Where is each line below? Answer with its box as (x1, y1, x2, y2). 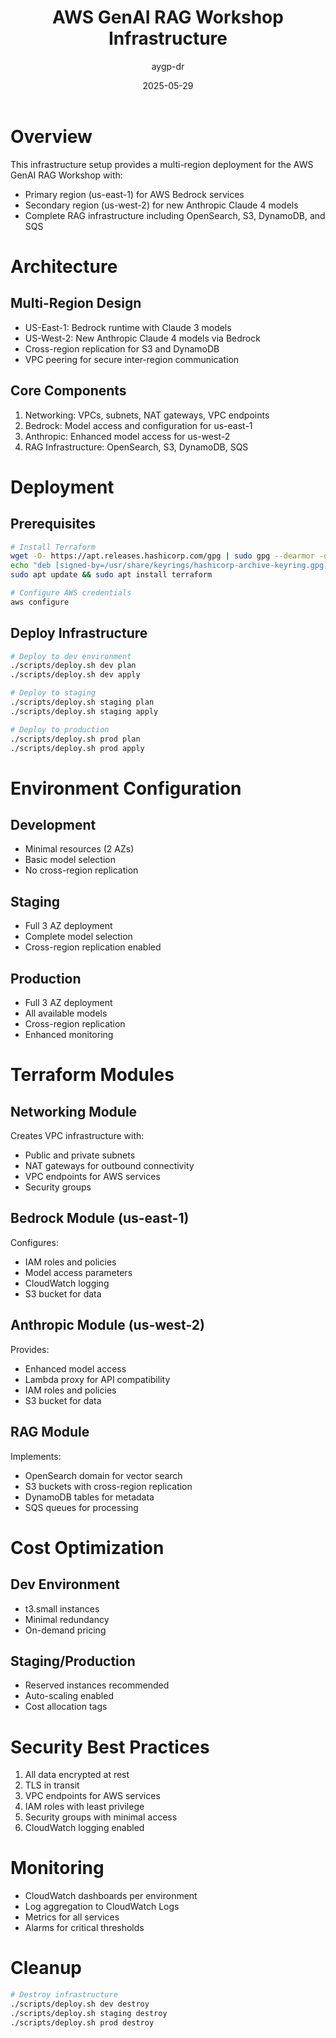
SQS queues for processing (24, 1501, 139, 1513)
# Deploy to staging (10, 688, 97, 698)
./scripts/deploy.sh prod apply (10, 743, 145, 753)
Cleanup (10, 1957, 83, 1980)
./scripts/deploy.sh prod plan (10, 734, 141, 744)
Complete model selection (24, 931, 133, 943)
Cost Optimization (10, 1536, 165, 1559)
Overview (10, 125, 93, 148)
